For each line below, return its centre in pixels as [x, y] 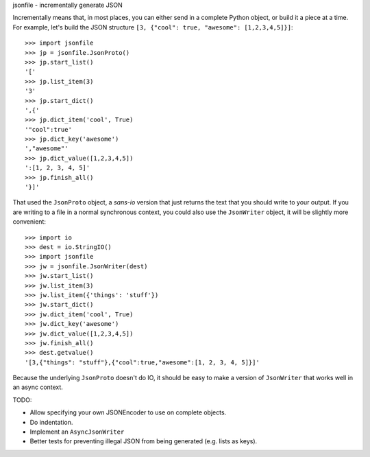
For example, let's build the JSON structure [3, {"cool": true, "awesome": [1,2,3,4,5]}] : [153, 27]
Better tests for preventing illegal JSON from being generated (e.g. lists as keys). [144, 441]
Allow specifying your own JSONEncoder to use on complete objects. [128, 412]
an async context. [38, 387]
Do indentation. [51, 422]
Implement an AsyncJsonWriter [77, 432]
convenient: [29, 222]
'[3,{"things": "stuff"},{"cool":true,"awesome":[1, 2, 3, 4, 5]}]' [142, 362]
